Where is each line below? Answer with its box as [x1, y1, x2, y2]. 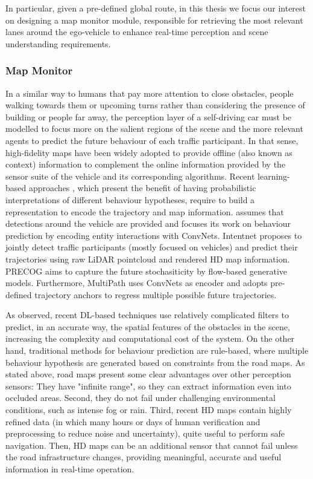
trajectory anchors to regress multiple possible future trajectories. [34, 288, 277, 301]
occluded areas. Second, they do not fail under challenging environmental [5, 391, 276, 404]
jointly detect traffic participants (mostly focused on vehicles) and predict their [5, 241, 298, 253]
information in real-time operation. [5, 463, 134, 475]
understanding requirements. [5, 37, 111, 50]
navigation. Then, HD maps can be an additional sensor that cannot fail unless [5, 438, 298, 451]
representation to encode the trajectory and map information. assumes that [5, 205, 284, 218]
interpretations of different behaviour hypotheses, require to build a [5, 193, 255, 206]
